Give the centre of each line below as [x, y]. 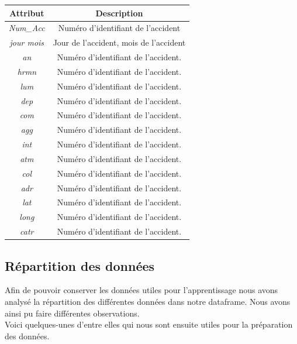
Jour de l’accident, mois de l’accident [119, 42]
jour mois [27, 42]
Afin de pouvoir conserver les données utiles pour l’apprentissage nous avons [141, 290]
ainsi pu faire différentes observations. [72, 313]
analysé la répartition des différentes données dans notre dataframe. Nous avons [148, 302]
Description [119, 13]
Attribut [27, 13]
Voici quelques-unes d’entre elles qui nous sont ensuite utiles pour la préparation [149, 324]
